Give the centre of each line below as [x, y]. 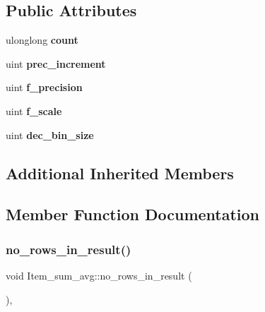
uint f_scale [34, 110]
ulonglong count [42, 40]
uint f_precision [44, 87]
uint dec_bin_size [50, 134]
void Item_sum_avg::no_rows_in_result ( [99, 275]
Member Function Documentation [133, 214]
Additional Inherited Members [120, 173]
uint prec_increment [56, 63]
